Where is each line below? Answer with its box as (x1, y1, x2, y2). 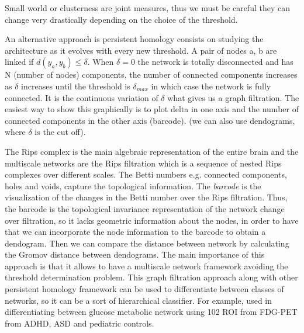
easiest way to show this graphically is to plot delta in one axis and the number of (5, 103, 299, 115)
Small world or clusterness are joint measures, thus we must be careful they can (5, 2, 290, 13)
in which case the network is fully (151, 79, 271, 92)
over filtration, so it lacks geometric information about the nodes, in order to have (5, 214, 299, 226)
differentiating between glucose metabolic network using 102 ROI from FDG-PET (5, 306, 298, 318)
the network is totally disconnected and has (137, 56, 293, 68)
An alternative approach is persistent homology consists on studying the (5, 33, 264, 45)
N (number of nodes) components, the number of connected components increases (5, 68, 298, 81)
